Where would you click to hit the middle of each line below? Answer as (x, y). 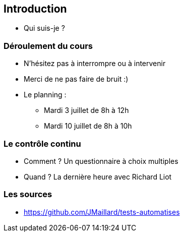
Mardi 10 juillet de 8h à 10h (88, 126)
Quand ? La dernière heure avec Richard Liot (98, 176)
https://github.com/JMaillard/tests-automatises (102, 212)
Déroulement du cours (48, 46)
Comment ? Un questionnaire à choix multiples (101, 161)
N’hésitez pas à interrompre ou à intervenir (95, 64)
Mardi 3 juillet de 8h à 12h (86, 110)
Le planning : (45, 95)
